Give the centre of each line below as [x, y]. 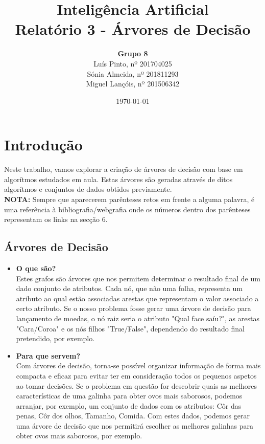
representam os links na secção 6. [56, 219]
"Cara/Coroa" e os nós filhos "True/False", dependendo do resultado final [130, 328]
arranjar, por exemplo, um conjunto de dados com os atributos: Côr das [129, 405]
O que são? [36, 268]
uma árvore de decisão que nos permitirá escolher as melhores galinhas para [135, 425]
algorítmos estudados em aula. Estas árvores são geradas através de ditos [118, 179]
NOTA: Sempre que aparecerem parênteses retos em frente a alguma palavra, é [129, 199]
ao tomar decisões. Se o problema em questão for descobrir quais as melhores [137, 385]
